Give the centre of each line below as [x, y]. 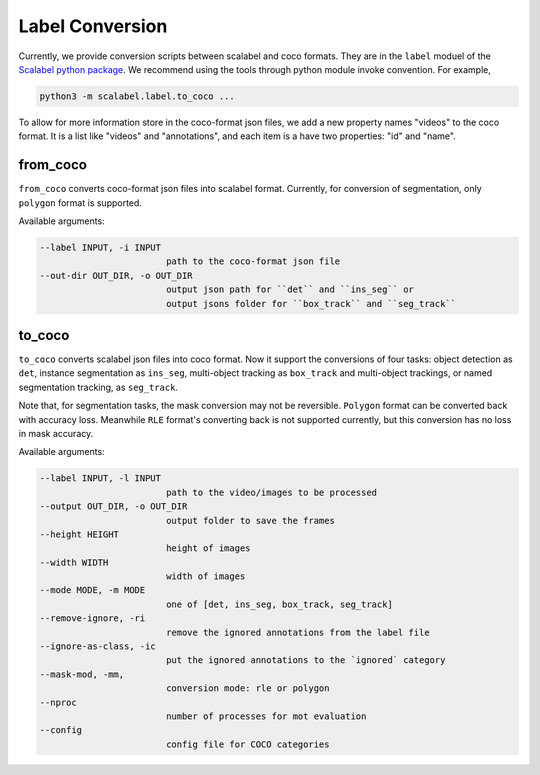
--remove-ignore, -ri [92, 618]
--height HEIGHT [79, 534]
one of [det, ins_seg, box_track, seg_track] [279, 604]
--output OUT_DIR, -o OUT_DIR [113, 506]
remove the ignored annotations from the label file [297, 632]
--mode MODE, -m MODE [92, 590]
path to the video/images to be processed [271, 492]
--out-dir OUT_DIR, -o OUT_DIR [116, 275]
